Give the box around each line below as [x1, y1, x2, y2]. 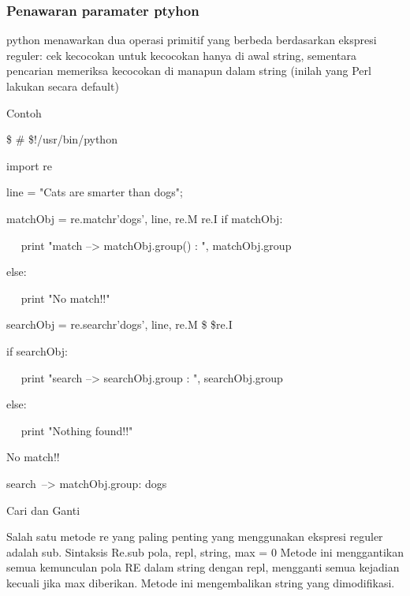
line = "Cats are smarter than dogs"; [6, 184, 183, 200]
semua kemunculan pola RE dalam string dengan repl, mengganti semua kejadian [6, 559, 400, 576]
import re [6, 157, 53, 173]
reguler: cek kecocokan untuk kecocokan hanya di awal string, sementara [6, 47, 357, 63]
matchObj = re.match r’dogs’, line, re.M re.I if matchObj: [6, 210, 283, 226]
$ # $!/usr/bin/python [6, 131, 117, 147]
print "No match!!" [20, 289, 110, 306]
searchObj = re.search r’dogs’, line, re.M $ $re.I [6, 316, 233, 333]
